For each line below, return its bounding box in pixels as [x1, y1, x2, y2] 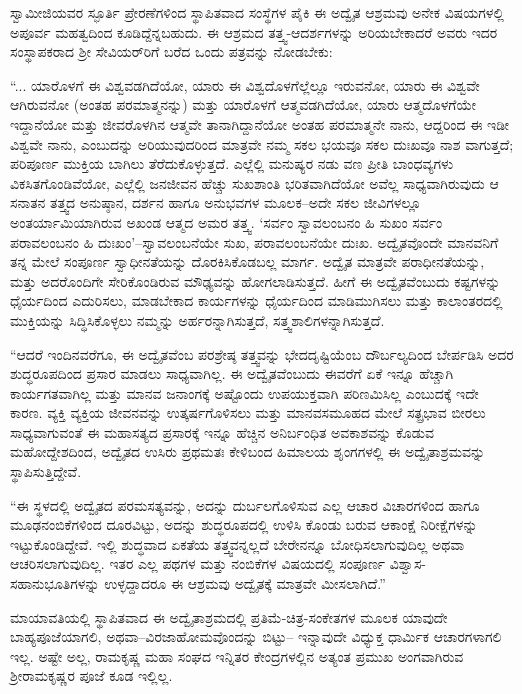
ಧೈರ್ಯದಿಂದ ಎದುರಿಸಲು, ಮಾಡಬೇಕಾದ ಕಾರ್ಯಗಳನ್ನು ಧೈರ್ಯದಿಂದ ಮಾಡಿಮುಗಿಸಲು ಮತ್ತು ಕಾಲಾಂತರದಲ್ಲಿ [10, 290, 503, 311]
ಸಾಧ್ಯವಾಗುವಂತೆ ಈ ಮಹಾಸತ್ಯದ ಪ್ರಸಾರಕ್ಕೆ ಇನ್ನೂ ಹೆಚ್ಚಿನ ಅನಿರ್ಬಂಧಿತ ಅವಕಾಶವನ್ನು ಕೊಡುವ [10, 421, 435, 442]
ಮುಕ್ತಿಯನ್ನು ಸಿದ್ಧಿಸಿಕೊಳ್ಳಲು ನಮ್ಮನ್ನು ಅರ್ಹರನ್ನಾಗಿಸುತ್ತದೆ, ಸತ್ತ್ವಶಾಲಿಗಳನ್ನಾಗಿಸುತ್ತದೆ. [10, 309, 385, 330]
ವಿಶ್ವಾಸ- [389, 553, 427, 574]
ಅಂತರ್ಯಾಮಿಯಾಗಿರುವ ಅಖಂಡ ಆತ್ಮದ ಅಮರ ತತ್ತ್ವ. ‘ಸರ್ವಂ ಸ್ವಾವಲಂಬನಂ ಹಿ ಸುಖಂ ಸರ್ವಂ [10, 211, 443, 232]
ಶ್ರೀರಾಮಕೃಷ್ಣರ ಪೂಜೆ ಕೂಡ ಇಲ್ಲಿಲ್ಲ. [10, 665, 173, 686]
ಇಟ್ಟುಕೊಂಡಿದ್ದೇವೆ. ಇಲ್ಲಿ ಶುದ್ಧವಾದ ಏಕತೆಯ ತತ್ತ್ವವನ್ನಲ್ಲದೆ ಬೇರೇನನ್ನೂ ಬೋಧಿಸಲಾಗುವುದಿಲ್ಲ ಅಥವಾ [10, 533, 465, 554]
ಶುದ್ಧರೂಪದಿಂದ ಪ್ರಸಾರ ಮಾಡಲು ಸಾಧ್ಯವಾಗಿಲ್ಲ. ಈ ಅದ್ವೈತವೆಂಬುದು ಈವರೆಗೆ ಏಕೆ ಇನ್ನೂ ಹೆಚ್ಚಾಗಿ [10, 363, 454, 384]
